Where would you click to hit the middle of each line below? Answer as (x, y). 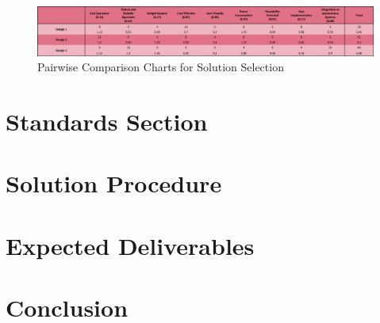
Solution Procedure (114, 183)
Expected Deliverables (130, 245)
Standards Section (107, 121)
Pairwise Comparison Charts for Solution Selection (161, 67)
